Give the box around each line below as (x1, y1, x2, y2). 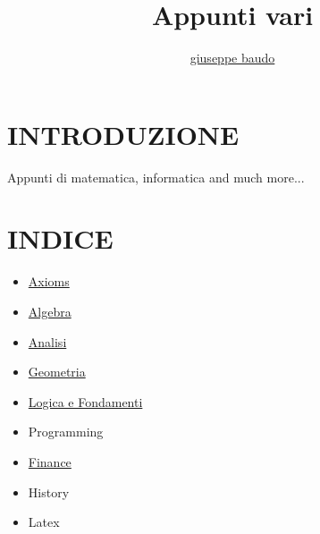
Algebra (28, 301, 72, 320)
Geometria (28, 362, 86, 381)
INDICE (7, 220, 114, 257)
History (28, 482, 70, 501)
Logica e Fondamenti (28, 392, 143, 411)
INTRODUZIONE (7, 115, 240, 152)
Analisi (28, 332, 67, 351)
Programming (28, 422, 104, 441)
